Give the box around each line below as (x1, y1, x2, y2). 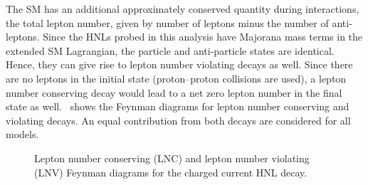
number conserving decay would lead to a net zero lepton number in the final (6, 85, 342, 100)
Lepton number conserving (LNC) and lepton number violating (34, 150, 310, 165)
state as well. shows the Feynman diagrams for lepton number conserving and (6, 99, 349, 114)
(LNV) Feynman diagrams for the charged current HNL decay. (34, 164, 307, 179)
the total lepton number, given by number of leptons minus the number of (6, 15, 329, 30)
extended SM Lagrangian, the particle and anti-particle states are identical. (6, 43, 335, 58)
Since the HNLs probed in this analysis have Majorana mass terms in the (43, 29, 363, 44)
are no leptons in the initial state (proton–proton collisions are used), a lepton (6, 70, 347, 85)
